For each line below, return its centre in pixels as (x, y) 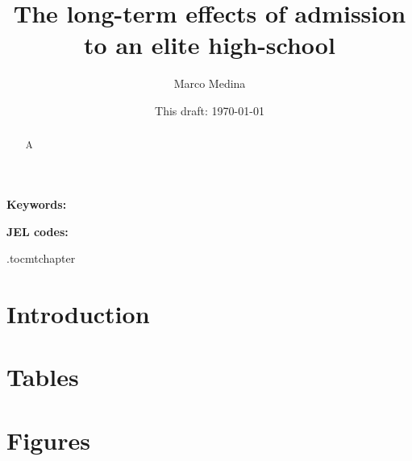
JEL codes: (37, 231)
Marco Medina (210, 83)
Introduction (78, 313)
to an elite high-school (210, 45)
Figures (48, 440)
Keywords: (37, 204)
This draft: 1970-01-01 (210, 110)
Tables (43, 377)
